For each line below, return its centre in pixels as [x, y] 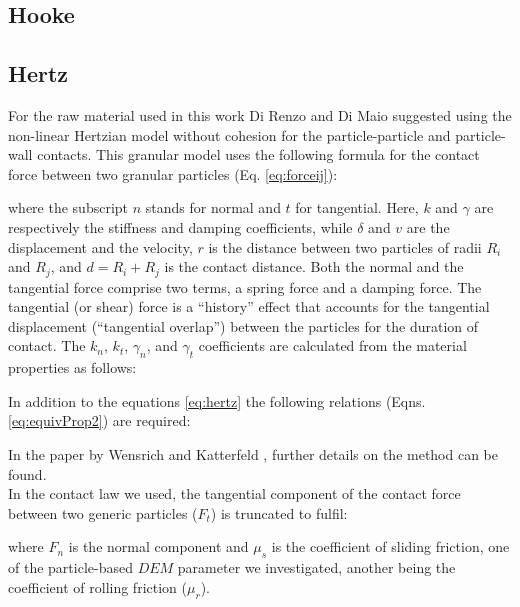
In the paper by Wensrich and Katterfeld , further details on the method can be [253, 453]
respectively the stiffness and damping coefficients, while [180, 226]
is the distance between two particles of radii [345, 246]
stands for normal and [213, 207]
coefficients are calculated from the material [332, 345]
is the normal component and [158, 546]
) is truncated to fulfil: [279, 512]
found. [27, 473]
